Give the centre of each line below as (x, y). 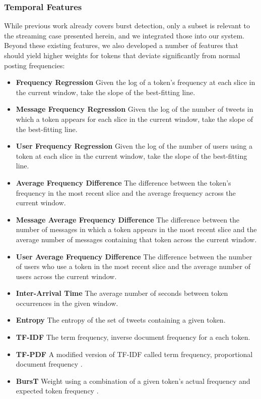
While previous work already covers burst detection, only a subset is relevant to (127, 26)
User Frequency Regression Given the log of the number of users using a (134, 146)
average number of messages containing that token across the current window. (136, 239)
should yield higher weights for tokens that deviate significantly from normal (122, 55)
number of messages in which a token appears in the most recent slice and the (136, 229)
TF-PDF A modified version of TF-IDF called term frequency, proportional (134, 354)
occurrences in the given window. (67, 303)
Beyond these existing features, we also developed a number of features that (121, 45)
